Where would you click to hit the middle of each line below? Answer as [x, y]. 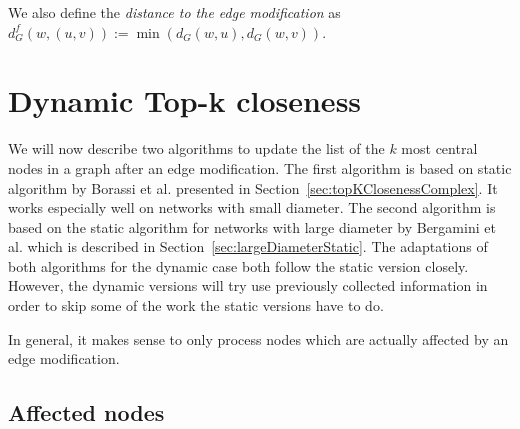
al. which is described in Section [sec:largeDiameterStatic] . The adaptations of [248, 246]
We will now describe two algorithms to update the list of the [196, 148]
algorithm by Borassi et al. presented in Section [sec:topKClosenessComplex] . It [253, 187]
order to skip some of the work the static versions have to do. [196, 305]
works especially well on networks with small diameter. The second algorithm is [252, 207]
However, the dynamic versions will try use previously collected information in [248, 285]
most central [439, 148]
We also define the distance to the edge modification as [174, 12]
